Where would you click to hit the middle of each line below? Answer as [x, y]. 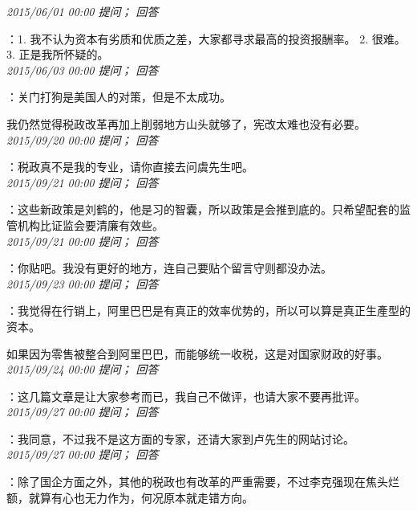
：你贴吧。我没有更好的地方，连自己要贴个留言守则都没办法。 [169, 268]
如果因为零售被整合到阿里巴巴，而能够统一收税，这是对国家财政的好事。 [197, 353]
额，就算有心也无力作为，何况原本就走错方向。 [130, 497]
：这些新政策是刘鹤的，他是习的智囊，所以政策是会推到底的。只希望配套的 [203, 209]
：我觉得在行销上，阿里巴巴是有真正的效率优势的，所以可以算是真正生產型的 [208, 311]
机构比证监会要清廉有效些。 [90, 225]
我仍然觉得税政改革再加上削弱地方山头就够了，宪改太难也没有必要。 [186, 123]
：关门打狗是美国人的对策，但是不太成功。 [119, 97]
